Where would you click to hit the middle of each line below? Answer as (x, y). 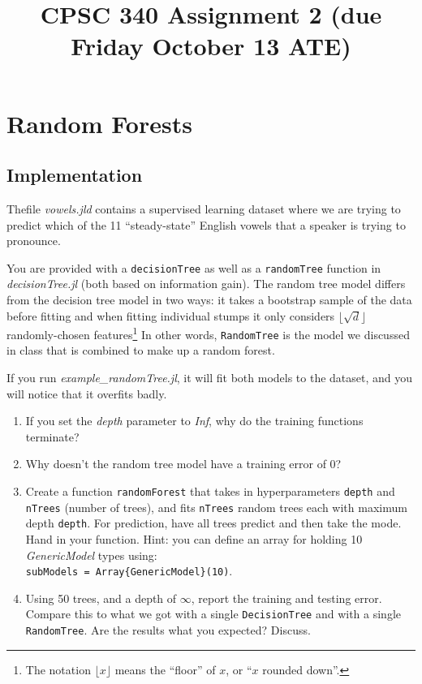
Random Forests (99, 123)
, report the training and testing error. (286, 598)
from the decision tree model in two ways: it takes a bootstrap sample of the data (209, 299)
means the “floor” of (165, 669)
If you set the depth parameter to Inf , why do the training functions (194, 421)
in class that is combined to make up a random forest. (141, 350)
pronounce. (34, 241)
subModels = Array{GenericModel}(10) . (129, 571)
